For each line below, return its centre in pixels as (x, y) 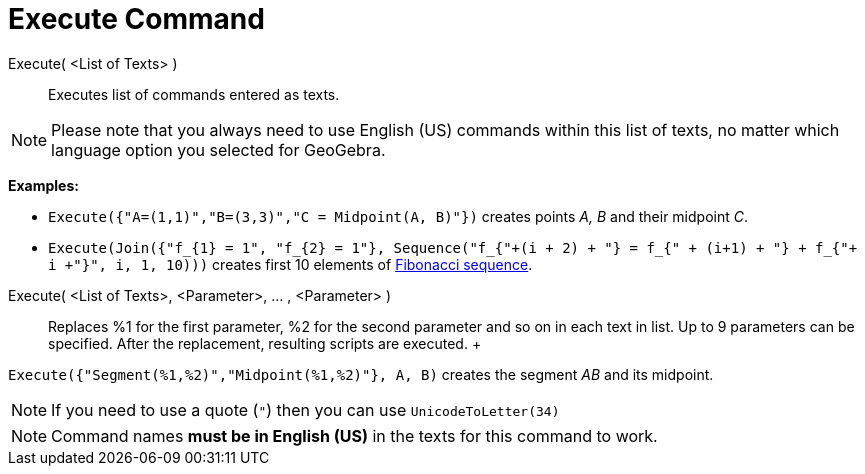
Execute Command (136, 19)
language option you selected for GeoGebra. (218, 149)
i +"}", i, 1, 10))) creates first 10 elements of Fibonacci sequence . (290, 264)
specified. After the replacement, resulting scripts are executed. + (265, 343)
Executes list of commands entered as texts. (194, 94)
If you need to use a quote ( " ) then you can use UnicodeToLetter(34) (305, 409)
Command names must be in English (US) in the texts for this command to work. (354, 435)
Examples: (43, 185)
